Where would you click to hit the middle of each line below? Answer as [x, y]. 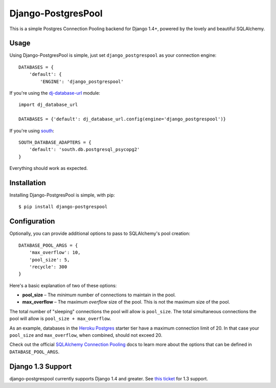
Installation [28, 182]
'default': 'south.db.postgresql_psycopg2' [84, 149]
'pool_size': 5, [49, 260]
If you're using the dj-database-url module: [55, 93]
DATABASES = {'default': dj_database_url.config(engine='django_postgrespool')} [122, 119]
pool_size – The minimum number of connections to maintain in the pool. [99, 295]
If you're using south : [32, 131]
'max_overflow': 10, [55, 253]
